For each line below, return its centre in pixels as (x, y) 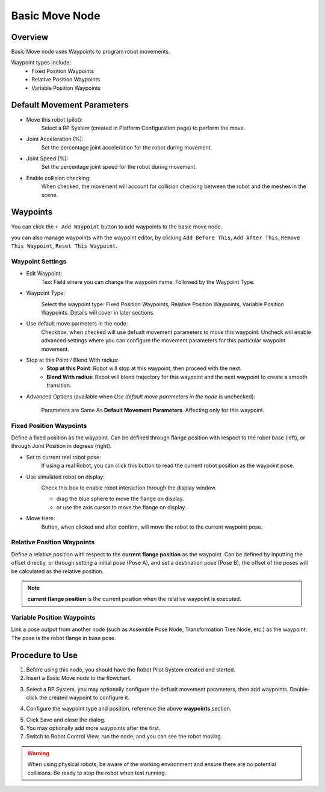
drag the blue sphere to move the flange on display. (120, 499)
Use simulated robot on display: (65, 477)
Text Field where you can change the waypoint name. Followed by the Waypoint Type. (148, 282)
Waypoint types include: (41, 63)
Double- (300, 689)
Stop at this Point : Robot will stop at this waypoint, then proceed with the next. (144, 368)
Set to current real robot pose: (64, 457)
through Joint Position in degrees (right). (61, 446)
